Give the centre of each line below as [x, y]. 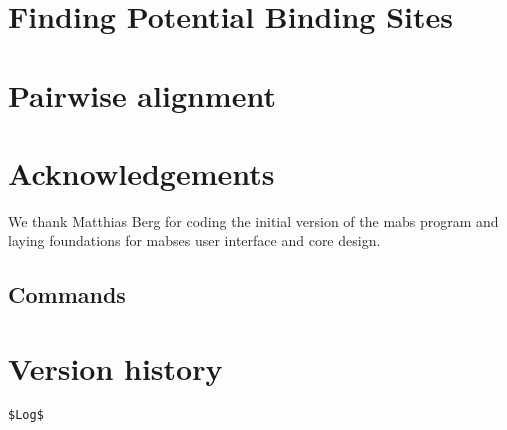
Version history [115, 368]
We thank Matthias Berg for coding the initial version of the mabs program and [253, 220]
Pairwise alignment [142, 94]
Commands [67, 294]
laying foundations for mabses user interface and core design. [194, 240]
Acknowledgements [141, 172]
